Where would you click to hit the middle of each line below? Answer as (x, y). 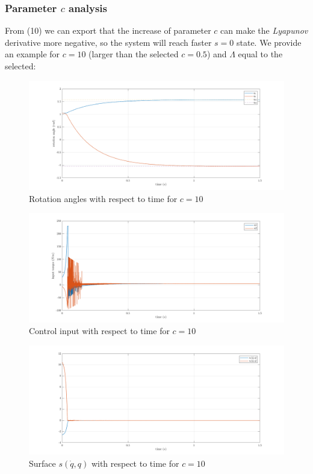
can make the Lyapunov (264, 30)
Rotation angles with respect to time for (103, 198)
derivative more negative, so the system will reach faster (108, 42)
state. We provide (269, 42)
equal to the (260, 54)
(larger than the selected (134, 54)
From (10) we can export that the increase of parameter (108, 30)
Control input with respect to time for (99, 331)
